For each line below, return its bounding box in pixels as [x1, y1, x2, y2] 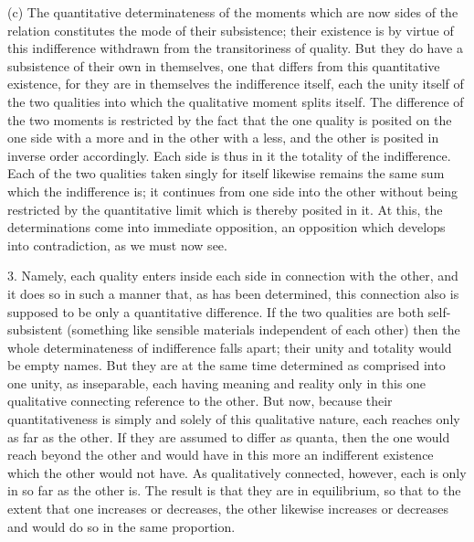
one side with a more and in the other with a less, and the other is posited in [7, 128, 439, 147]
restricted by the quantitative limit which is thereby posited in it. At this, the [7, 199, 443, 218]
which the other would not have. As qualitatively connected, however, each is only [7, 462, 467, 482]
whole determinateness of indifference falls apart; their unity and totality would [7, 337, 452, 356]
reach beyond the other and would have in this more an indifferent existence [7, 445, 434, 464]
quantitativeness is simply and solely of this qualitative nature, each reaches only [7, 409, 460, 429]
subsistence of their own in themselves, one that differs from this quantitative [7, 56, 440, 75]
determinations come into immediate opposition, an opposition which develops [7, 218, 446, 237]
